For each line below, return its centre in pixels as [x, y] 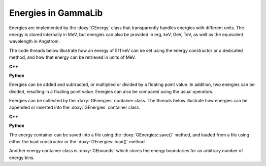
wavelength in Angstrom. [34, 41]
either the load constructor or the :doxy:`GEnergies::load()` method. [78, 142]
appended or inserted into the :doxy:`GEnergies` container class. [75, 107]
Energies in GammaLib [56, 13]
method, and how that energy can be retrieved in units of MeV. [72, 57]
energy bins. [22, 158]
